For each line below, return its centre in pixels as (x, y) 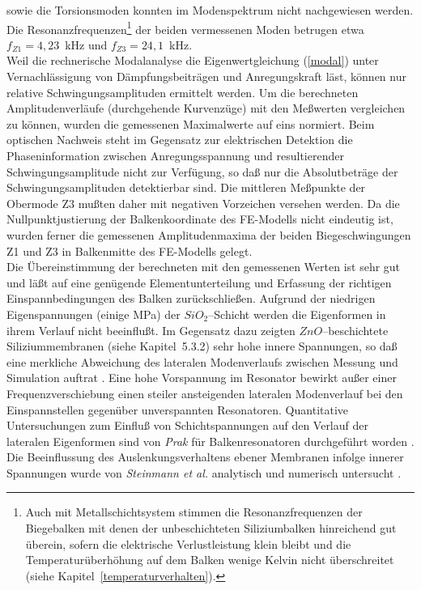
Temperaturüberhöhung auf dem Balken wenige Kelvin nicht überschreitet (210, 560)
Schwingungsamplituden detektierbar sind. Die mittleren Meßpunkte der (186, 187)
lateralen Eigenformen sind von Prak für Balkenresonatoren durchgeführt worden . (210, 441)
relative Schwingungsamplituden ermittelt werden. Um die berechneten (183, 92)
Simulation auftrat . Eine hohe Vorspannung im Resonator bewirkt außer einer (202, 378)
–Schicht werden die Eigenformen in (297, 314)
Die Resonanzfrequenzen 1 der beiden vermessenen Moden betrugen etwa (185, 28)
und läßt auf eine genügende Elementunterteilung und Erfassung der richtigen (199, 282)
